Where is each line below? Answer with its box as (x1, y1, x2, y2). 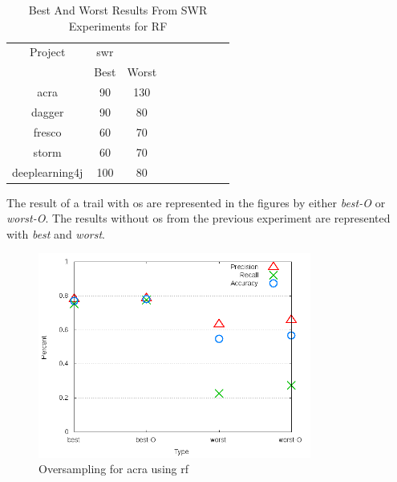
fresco (33, 123, 62, 140)
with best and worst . (6, 225, 105, 242)
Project (29, 43, 66, 60)
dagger (30, 103, 64, 120)
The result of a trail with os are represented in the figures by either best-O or (6, 194, 386, 210)
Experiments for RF (68, 17, 168, 34)
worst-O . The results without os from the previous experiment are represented (6, 210, 391, 227)
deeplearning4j (12, 163, 83, 180)
